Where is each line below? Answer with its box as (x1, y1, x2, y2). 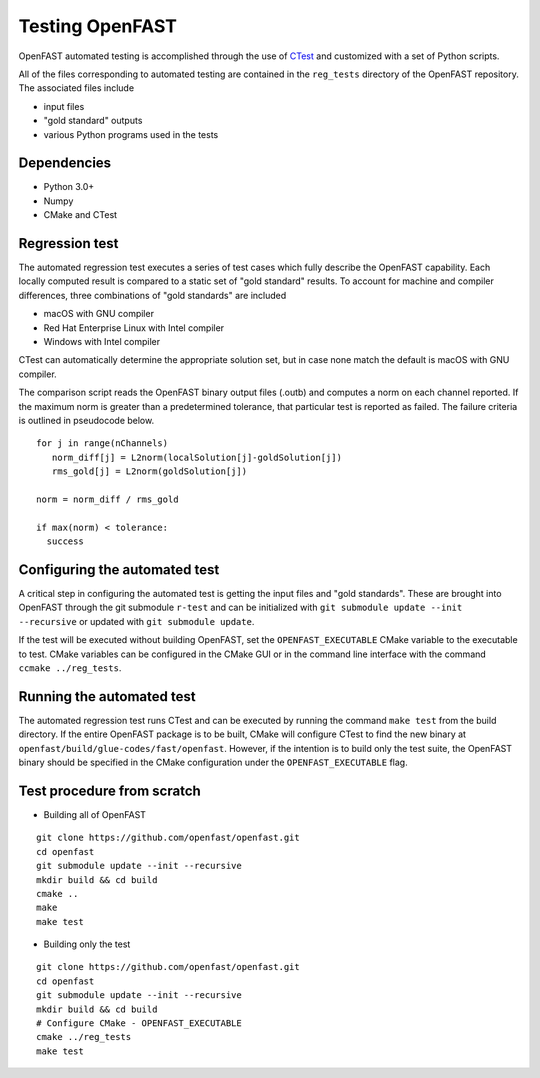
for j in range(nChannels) (36, 438, 169, 449)
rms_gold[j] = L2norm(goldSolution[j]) (51, 466, 248, 477)
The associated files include (18, 82, 135, 94)
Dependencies (18, 155, 112, 172)
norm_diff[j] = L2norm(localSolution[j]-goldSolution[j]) (51, 451, 342, 463)
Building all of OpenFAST (43, 808, 147, 820)
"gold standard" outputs (43, 115, 143, 127)
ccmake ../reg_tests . (18, 661, 122, 674)
